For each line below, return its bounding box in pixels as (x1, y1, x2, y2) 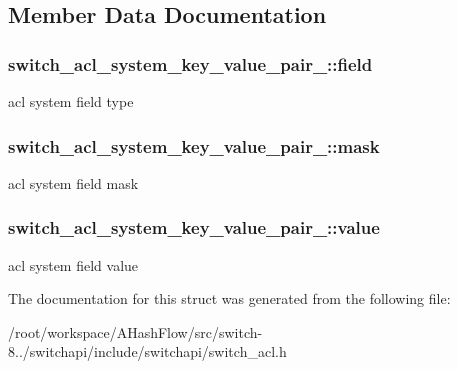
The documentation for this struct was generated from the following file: (8, 288, 451, 309)
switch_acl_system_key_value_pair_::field (8, 51, 373, 76)
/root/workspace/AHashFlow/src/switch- (8, 321, 263, 342)
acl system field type (8, 91, 134, 111)
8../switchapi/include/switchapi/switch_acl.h (8, 341, 287, 362)
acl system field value (8, 254, 139, 275)
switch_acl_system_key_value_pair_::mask (8, 133, 380, 158)
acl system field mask (8, 172, 139, 193)
